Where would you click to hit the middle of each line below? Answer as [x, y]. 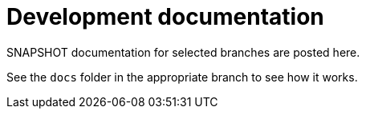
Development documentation [165, 17]
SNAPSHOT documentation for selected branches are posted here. [183, 52]
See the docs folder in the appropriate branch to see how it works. [182, 77]
